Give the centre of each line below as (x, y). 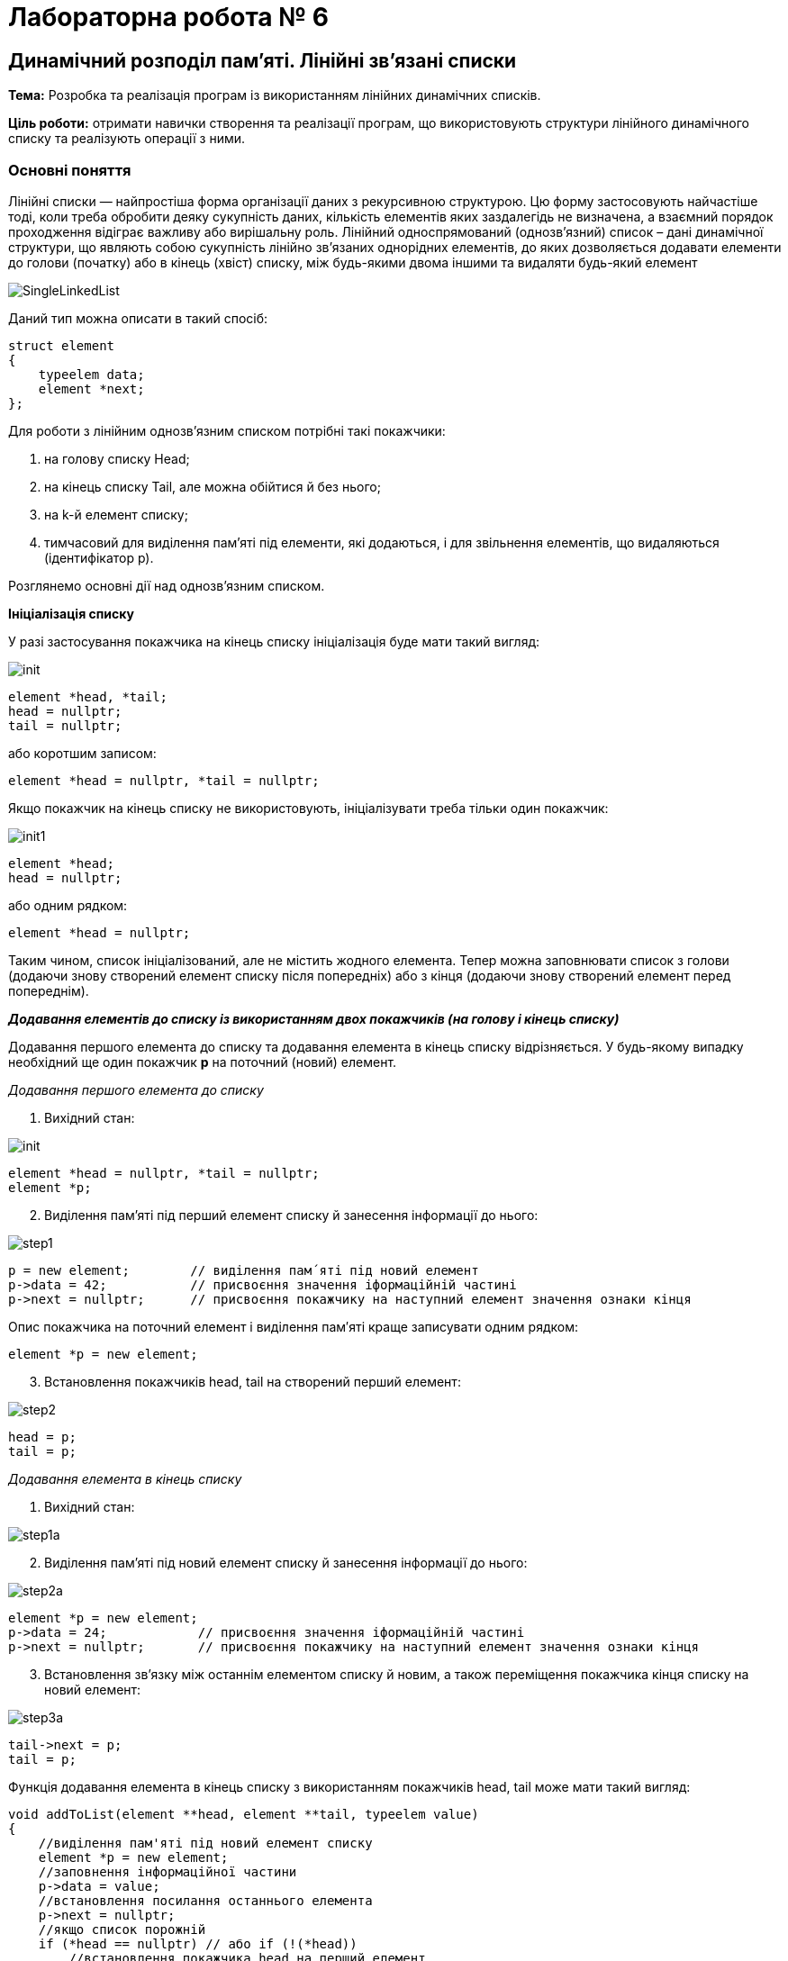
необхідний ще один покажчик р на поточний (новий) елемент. (203, 1062)
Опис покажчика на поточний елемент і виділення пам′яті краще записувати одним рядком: (293, 1326)
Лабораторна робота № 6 (168, 17)
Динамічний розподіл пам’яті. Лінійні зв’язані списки (263, 60)
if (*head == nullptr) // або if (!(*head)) (198, 1943)
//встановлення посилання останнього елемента (205, 1900)
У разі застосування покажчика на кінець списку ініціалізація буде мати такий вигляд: (274, 641)
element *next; (91, 389)
